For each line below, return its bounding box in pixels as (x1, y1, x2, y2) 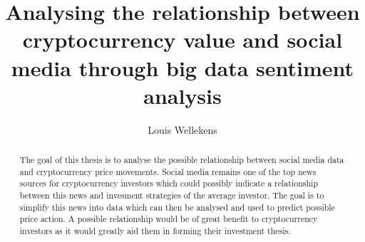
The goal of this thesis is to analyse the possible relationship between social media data (19, 154, 344, 166)
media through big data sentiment (11, 53, 354, 82)
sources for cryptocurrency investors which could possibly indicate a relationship (19, 177, 319, 189)
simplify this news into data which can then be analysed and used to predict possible (19, 201, 335, 213)
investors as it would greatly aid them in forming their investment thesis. (19, 225, 291, 237)
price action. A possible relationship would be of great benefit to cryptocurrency (19, 213, 318, 225)
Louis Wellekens (148, 122, 217, 137)
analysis (143, 80, 222, 110)
